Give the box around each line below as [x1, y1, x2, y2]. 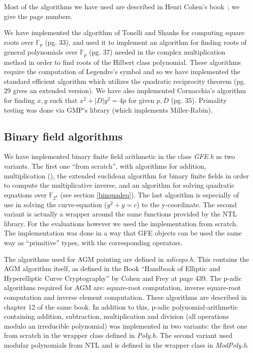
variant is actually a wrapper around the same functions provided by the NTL [4, 209, 237, 219]
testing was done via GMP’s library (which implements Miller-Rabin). [4, 104, 213, 115]
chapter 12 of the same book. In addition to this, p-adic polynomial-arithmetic [4, 301, 238, 312]
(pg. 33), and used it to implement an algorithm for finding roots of [45, 37, 247, 47]
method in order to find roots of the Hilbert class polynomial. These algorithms [4, 57, 241, 67]
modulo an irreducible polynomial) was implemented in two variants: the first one [4, 320, 248, 331]
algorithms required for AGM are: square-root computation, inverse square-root [4, 282, 241, 293]
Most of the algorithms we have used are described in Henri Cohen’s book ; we [4, 1, 240, 11]
